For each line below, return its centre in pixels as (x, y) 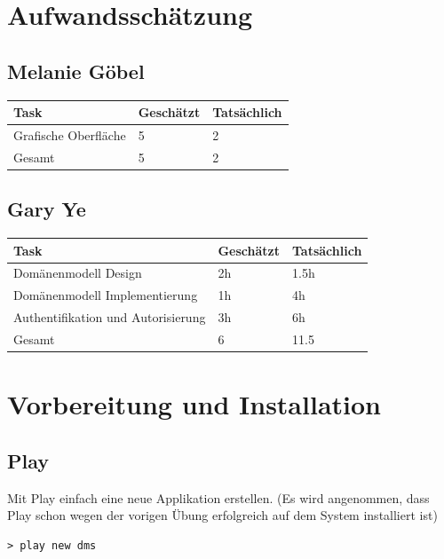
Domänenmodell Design (78, 273)
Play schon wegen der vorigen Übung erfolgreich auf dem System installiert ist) (222, 515)
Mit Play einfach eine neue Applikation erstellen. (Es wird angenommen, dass (218, 497)
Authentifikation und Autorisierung (110, 317)
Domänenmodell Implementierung (106, 295)
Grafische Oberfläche (70, 134)
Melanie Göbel (76, 71)
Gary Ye (47, 209)
